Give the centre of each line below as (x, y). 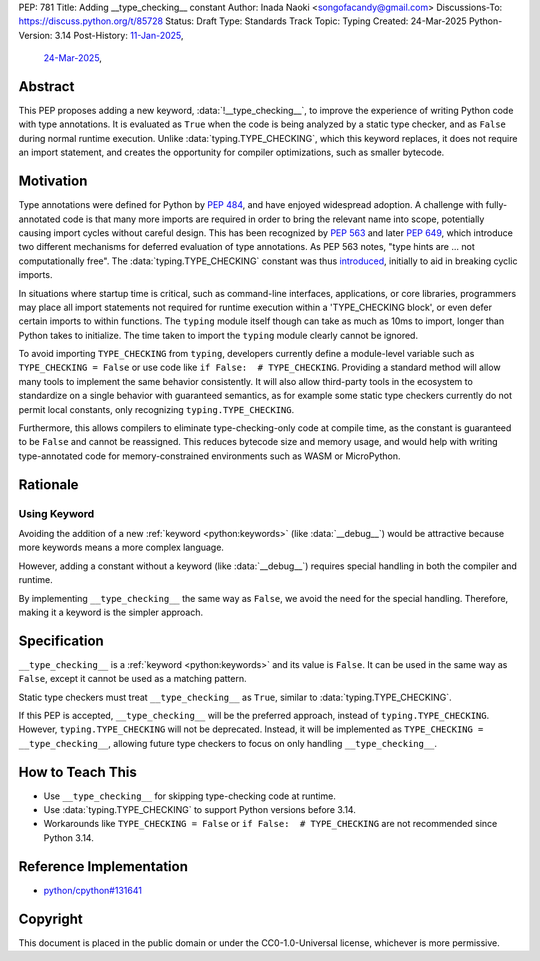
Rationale (48, 484)
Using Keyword (56, 513)
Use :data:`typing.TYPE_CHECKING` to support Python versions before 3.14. (200, 810)
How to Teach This (77, 771)
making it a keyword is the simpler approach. (111, 612)
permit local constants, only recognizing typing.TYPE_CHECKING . (156, 409)
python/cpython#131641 (92, 890)
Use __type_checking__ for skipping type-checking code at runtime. (190, 796)
